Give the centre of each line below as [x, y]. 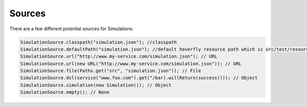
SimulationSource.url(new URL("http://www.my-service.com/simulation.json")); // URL [131, 63]
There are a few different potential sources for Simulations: [72, 29]
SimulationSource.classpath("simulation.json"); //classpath [98, 42]
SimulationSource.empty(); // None [65, 92]
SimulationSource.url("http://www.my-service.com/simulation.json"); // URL [119, 57]
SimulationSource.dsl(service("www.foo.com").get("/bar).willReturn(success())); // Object [139, 78]
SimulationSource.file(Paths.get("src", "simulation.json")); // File [111, 71]
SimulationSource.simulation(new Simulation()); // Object [96, 85]
